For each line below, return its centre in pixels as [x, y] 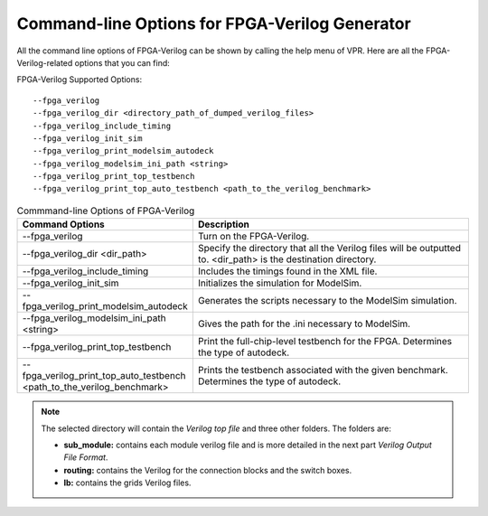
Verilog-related [45, 62]
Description [224, 224]
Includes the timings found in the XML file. [287, 271]
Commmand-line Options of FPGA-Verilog [106, 211]
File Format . [86, 457]
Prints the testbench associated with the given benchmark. [323, 371]
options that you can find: [122, 62]
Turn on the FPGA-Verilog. [253, 237]
